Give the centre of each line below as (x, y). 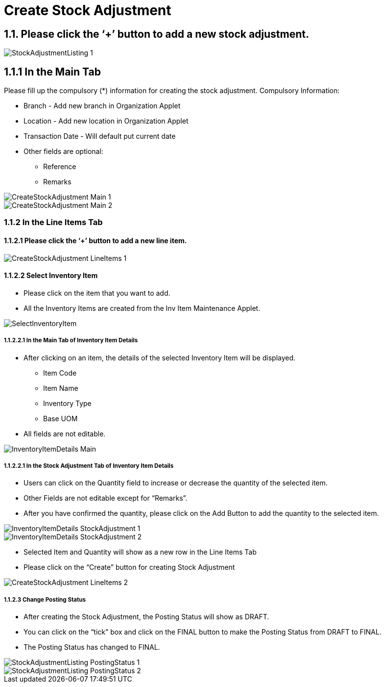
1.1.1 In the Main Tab (53, 72)
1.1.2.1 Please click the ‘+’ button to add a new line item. (96, 241)
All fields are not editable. (65, 433)
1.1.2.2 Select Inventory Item (51, 276)
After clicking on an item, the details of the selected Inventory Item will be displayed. (160, 357)
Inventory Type (67, 403)
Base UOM (60, 418)
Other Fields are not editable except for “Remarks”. (106, 498)
